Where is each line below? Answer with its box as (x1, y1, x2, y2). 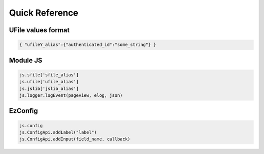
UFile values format (9, 26, 70, 34)
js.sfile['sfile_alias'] (19, 72, 79, 78)
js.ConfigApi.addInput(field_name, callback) (19, 136, 131, 142)
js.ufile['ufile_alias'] (19, 79, 79, 85)
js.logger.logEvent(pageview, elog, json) (19, 92, 123, 98)
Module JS (9, 56, 43, 65)
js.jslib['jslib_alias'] (19, 86, 79, 91)
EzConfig (9, 107, 38, 115)
